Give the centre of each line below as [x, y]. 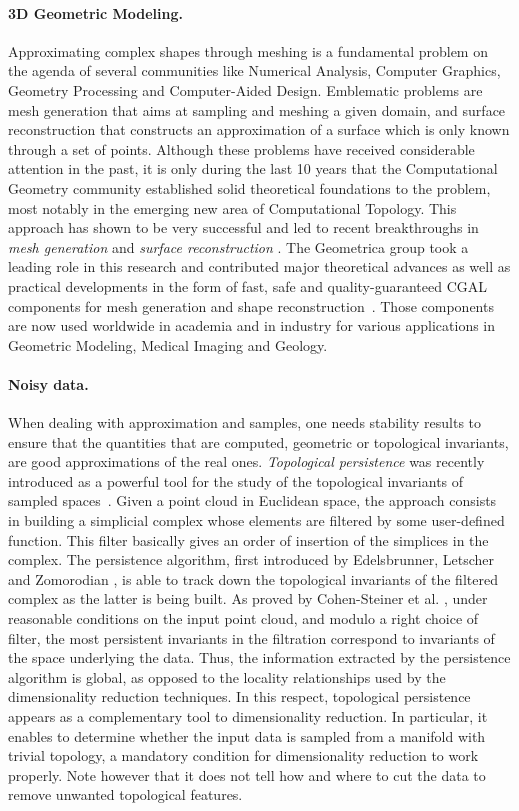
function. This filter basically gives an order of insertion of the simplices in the [248, 539]
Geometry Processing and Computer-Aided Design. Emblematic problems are [245, 89]
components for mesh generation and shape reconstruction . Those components [251, 305]
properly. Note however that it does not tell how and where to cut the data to [247, 774]
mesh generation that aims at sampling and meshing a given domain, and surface [257, 109]
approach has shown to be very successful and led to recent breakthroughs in [243, 227]
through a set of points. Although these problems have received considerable [241, 148]
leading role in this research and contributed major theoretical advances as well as [259, 266]
